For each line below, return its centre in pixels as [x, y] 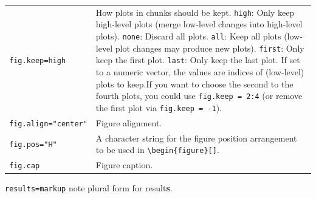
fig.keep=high [38, 61]
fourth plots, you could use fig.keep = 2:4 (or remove [199, 96]
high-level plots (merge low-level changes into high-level [199, 24]
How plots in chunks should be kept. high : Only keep [195, 12]
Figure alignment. [129, 122]
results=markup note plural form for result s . [89, 188]
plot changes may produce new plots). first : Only [210, 48]
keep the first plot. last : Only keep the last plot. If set [198, 60]
